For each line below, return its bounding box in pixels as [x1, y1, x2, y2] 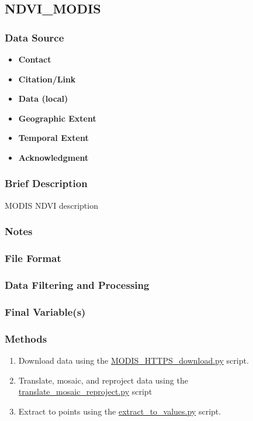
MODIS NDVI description [5, 199, 98, 211]
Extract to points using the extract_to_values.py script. [18, 405, 221, 417]
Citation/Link [18, 73, 76, 85]
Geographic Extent [18, 112, 96, 124]
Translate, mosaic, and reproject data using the [18, 374, 188, 386]
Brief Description [5, 176, 88, 191]
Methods [5, 331, 47, 346]
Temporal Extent [18, 132, 89, 144]
